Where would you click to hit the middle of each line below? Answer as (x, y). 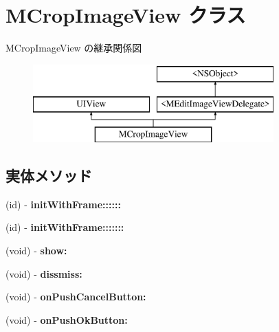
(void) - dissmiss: (44, 273)
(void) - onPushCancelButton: (76, 297)
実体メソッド (49, 176)
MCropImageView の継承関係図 (74, 48)
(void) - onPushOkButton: (67, 319)
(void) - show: (36, 251)
